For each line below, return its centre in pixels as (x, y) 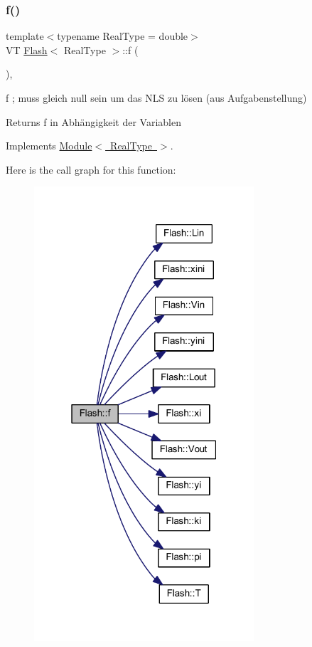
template (25, 36)
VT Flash (27, 49)
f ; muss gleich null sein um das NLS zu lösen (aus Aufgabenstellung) (156, 98)
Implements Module (49, 146)
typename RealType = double (123, 36)
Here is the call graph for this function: (91, 169)
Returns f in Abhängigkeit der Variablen (93, 121)
